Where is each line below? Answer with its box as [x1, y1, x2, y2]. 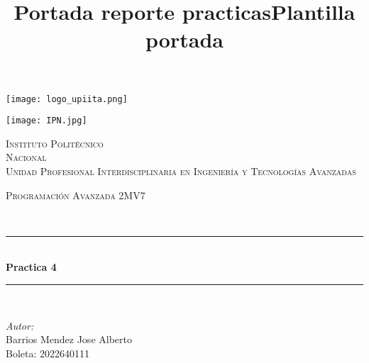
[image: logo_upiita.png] [6, 94, 128, 104]
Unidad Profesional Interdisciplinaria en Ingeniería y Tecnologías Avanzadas [6, 164, 356, 179]
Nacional [6, 150, 47, 164]
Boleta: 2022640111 [6, 345, 90, 360]
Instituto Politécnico [6, 135, 104, 150]
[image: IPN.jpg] [6, 116, 87, 126]
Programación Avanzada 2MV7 [6, 187, 145, 202]
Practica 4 [6, 259, 57, 274]
